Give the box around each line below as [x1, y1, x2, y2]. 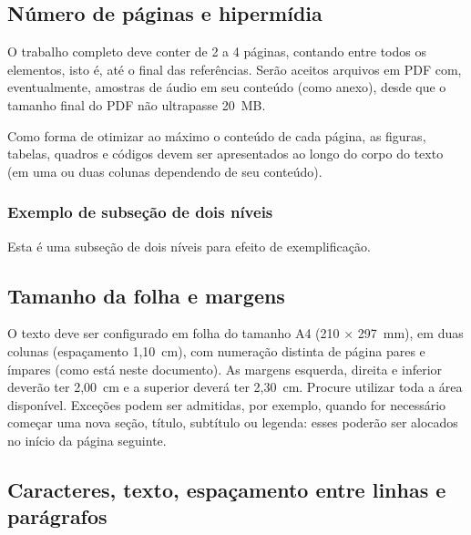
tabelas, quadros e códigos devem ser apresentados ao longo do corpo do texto [7, 144, 444, 163]
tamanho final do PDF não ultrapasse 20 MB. [7, 95, 266, 114]
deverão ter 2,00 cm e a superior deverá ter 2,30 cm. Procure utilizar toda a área [7, 377, 463, 396]
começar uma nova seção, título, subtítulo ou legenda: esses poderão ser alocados [7, 413, 458, 432]
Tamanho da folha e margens [7, 281, 285, 309]
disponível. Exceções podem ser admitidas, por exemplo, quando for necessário [7, 395, 446, 414]
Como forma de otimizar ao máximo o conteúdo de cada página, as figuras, [7, 126, 426, 145]
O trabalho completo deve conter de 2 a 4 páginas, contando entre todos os [7, 42, 426, 61]
